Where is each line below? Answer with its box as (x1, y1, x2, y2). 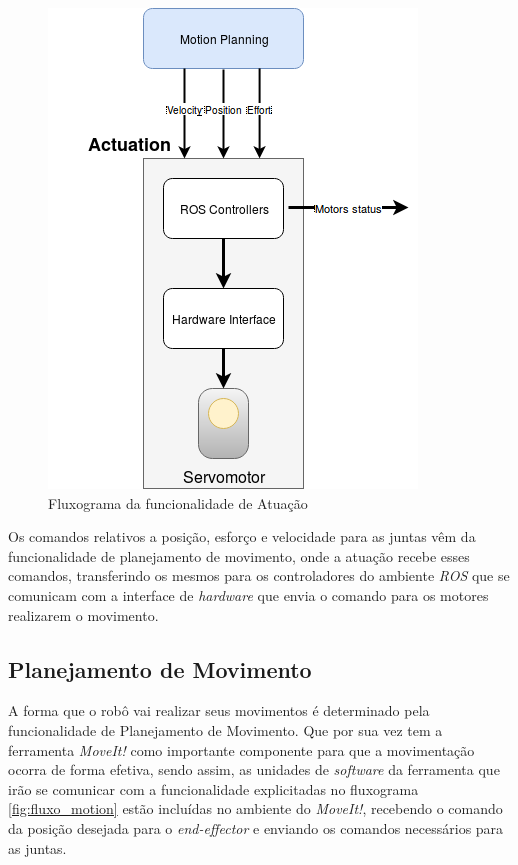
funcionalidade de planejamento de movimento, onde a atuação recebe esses (8, 545, 470, 566)
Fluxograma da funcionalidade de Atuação (48, 492, 308, 513)
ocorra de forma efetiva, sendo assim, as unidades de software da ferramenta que (8, 759, 500, 780)
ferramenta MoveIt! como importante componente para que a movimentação (8, 739, 475, 760)
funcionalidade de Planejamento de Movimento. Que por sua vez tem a (8, 719, 443, 740)
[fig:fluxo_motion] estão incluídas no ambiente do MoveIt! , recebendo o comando (8, 798, 503, 819)
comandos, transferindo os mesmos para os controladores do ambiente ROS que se (8, 565, 510, 586)
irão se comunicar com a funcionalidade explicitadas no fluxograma (8, 778, 419, 799)
